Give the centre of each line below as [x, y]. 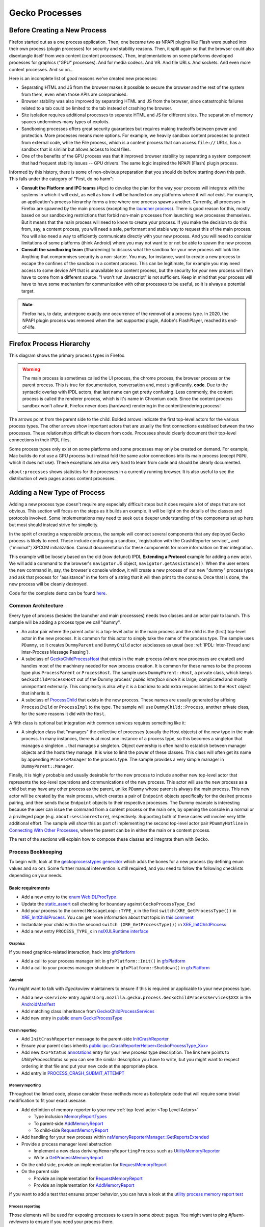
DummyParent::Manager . [48, 766]
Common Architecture [36, 606]
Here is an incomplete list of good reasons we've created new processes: [83, 79]
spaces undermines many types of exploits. [66, 122]
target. [28, 291]
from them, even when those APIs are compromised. [74, 94]
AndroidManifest [38, 1004]
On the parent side [40, 1172]
